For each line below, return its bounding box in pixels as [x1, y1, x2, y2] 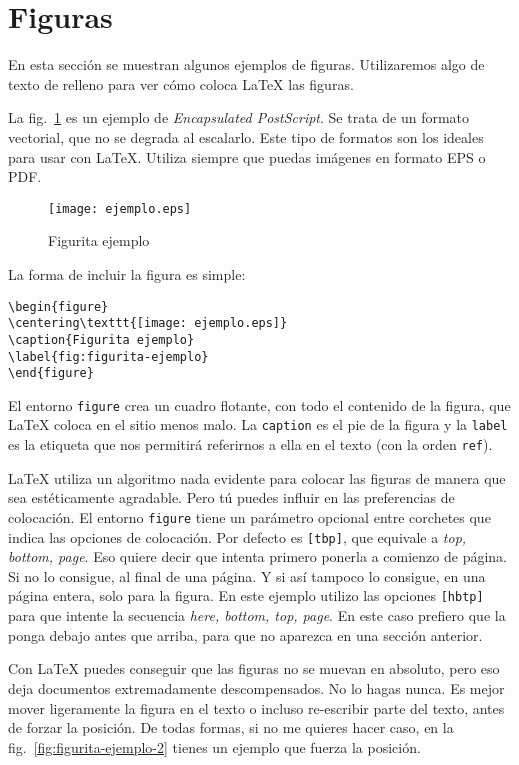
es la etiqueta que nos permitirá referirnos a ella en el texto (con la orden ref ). [8, 434, 493, 455]
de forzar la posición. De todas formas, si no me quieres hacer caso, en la [8, 717, 454, 738]
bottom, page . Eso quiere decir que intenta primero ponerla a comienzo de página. [8, 546, 507, 567]
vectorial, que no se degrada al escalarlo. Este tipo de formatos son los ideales [8, 126, 484, 147]
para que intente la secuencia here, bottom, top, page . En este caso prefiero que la [8, 605, 506, 626]
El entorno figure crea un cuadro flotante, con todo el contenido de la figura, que [8, 394, 511, 415]
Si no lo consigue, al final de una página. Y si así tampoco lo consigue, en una [8, 565, 486, 586]
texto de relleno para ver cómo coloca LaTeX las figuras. [8, 73, 354, 94]
